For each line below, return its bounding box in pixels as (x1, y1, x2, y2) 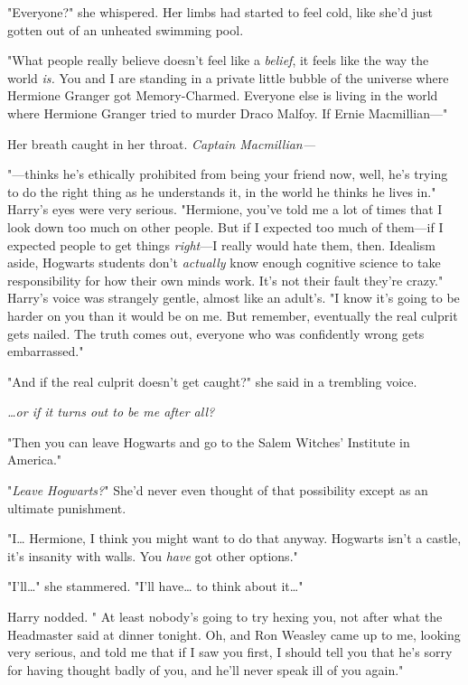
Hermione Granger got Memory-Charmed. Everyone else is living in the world (7, 86, 438, 105)
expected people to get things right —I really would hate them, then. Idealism (7, 235, 435, 254)
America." (7, 450, 62, 469)
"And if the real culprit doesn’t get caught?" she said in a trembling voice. (7, 371, 417, 390)
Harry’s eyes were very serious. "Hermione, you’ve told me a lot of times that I (7, 200, 443, 219)
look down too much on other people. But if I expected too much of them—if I (7, 217, 444, 236)
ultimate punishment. (7, 498, 126, 517)
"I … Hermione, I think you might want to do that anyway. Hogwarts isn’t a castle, (7, 529, 462, 548)
